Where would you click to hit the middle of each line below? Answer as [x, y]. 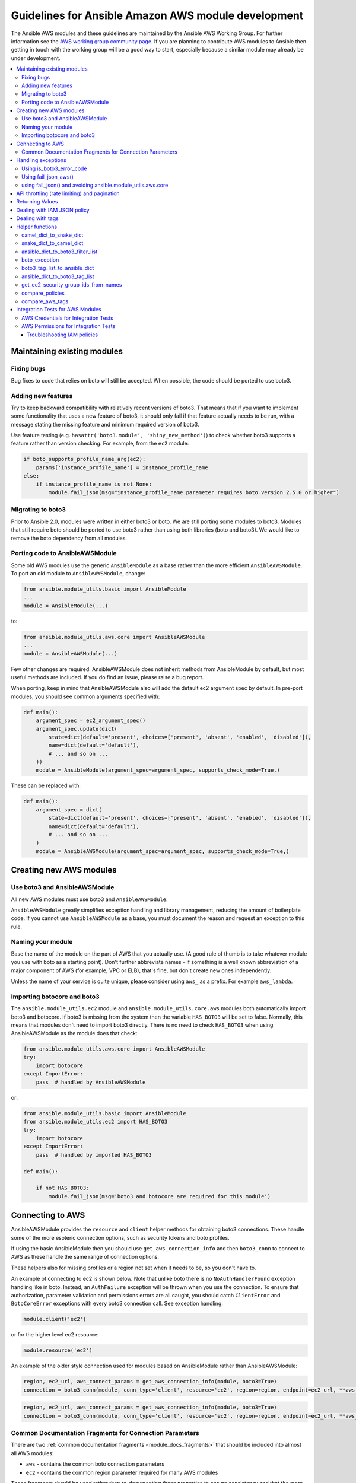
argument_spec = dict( [69, 809]
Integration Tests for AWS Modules [59, 310]
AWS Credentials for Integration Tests [68, 318]
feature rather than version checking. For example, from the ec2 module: [100, 443]
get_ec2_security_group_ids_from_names [72, 285]
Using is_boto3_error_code [54, 168]
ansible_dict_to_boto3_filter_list [60, 252]
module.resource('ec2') [58, 1350]
